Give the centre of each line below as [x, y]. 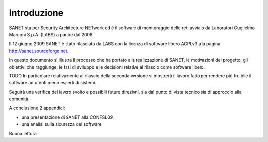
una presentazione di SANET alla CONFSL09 [67, 117]
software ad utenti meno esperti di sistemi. [53, 83]
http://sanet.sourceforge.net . [39, 51]
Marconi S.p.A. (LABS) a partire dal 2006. [51, 34]
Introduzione [36, 13]
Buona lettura [23, 133]
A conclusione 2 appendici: [37, 108]
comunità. [19, 99]
